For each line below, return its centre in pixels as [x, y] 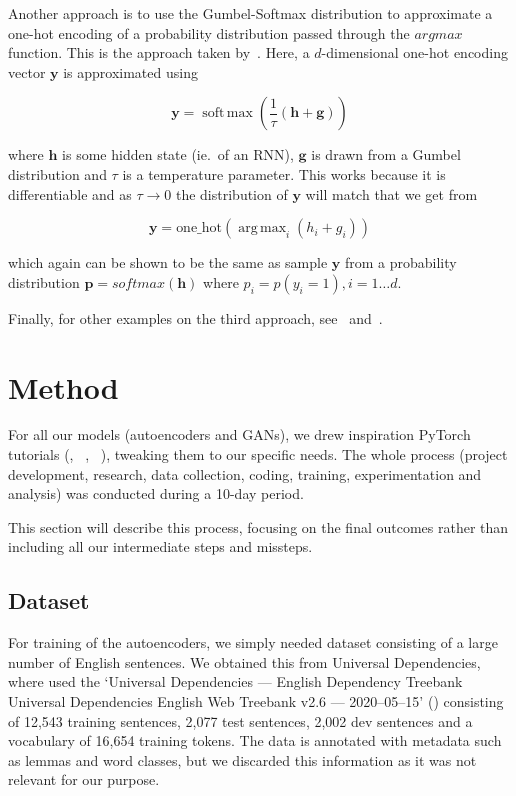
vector [27, 71]
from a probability [400, 262]
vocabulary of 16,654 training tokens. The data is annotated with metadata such [255, 740]
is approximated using [130, 71]
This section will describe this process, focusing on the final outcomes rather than [258, 526]
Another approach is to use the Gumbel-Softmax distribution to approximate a [250, 13]
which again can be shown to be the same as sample [168, 262]
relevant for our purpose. [84, 779]
